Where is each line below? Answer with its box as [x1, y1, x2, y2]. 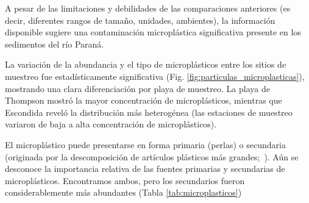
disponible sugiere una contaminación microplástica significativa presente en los [5, 26, 301, 38]
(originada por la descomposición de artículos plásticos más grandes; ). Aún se [5, 150, 299, 163]
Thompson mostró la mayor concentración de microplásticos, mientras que [5, 94, 282, 107]
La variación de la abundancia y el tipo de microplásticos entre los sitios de [5, 58, 286, 71]
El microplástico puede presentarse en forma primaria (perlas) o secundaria [5, 138, 286, 151]
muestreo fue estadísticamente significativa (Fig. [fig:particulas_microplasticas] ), [5, 69, 305, 82]
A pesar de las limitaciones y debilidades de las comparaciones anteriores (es [5, 2, 291, 14]
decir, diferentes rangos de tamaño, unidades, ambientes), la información [5, 13, 275, 26]
